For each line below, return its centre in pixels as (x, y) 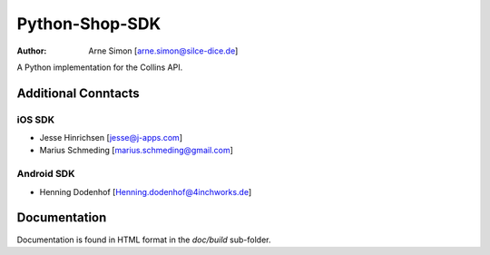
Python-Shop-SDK (89, 24)
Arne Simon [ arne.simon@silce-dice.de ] (163, 51)
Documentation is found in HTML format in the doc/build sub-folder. (144, 240)
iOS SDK (35, 120)
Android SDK (46, 174)
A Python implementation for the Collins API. (100, 67)
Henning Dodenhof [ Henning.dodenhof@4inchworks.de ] (146, 191)
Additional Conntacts (78, 93)
